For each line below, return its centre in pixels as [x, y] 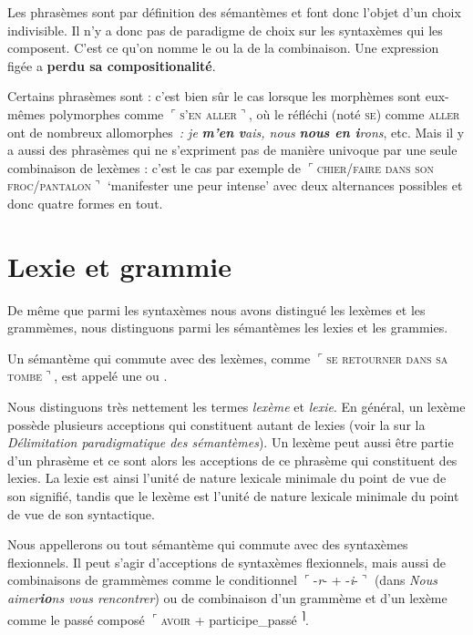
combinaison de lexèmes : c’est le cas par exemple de [154, 167]
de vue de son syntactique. [81, 513]
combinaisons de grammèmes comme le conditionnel [152, 580]
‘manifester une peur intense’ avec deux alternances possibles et [285, 185]
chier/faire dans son [375, 167]
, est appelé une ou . [111, 376]
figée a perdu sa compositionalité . [112, 65]
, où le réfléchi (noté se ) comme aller [355, 113]
